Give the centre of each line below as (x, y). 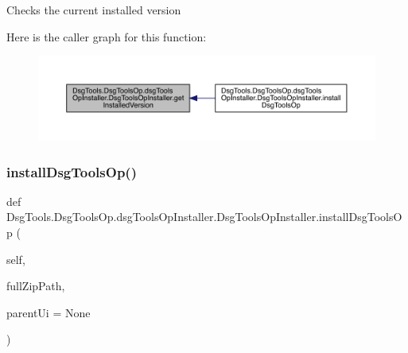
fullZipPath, (36, 286)
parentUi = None (49, 312)
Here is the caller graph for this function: (107, 36)
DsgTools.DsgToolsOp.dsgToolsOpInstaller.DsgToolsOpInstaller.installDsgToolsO (204, 217)
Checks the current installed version (94, 10)
